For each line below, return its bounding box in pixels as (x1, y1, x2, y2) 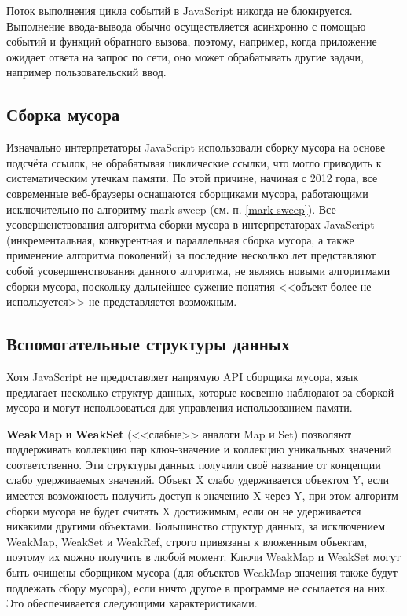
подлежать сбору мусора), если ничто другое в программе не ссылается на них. (6, 579, 389, 596)
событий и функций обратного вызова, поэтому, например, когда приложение (6, 33, 377, 49)
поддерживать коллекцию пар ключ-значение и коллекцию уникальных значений (6, 441, 392, 457)
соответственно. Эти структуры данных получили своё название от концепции (6, 456, 381, 472)
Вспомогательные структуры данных (6, 332, 290, 356)
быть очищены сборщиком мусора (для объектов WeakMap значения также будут (6, 564, 398, 581)
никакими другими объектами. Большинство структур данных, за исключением (6, 518, 385, 534)
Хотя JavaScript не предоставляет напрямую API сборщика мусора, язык (6, 368, 359, 384)
